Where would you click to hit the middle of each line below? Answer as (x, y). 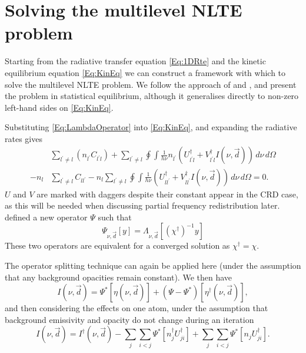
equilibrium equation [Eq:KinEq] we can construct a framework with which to (145, 72)
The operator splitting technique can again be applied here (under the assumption (153, 265)
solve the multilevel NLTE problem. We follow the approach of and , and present (151, 84)
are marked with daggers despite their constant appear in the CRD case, (167, 194)
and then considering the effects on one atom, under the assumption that (137, 308)
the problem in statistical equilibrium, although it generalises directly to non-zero (152, 96)
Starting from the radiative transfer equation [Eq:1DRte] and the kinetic (135, 61)
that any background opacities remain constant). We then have (119, 277)
